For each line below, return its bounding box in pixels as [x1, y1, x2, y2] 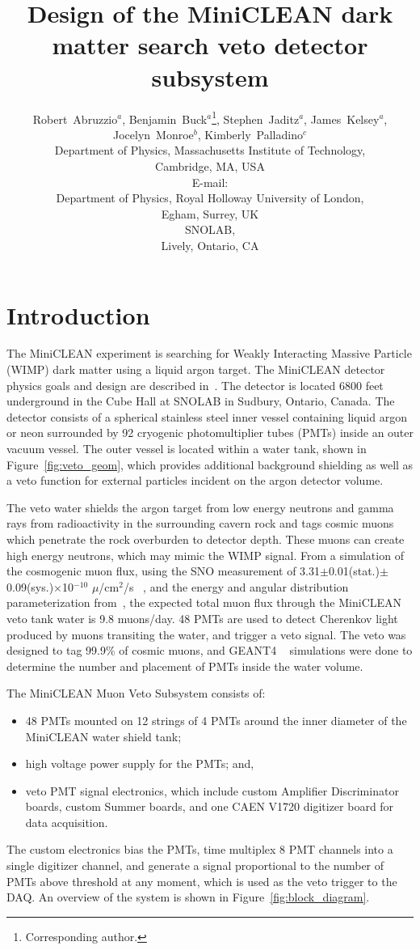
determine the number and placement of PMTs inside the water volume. [6, 657, 363, 674]
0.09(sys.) [6, 578, 54, 595]
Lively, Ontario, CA [161, 236, 259, 253]
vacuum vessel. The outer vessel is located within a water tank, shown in [6, 440, 367, 456]
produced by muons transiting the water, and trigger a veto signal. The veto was [6, 626, 406, 643]
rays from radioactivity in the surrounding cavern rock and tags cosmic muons [6, 515, 394, 532]
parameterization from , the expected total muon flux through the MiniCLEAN [6, 594, 402, 611]
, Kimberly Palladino [197, 125, 303, 142]
